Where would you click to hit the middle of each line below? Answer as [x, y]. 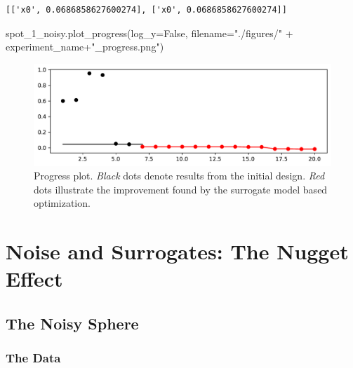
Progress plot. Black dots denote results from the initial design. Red [179, 176]
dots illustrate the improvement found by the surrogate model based [181, 189]
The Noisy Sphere [72, 323]
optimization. [62, 203]
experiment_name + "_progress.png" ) [85, 47]
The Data [33, 358]
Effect [34, 279]
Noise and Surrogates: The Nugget [177, 251]
